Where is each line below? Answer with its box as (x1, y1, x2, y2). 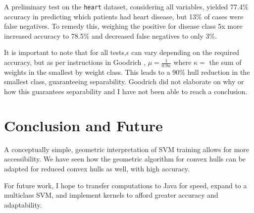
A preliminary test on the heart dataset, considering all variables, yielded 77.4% (4, 1, 249, 11)
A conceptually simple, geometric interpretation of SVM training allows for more (4, 144, 250, 154)
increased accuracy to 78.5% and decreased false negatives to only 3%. (4, 30, 217, 41)
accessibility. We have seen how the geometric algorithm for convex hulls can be (4, 154, 246, 164)
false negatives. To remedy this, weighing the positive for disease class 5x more (4, 21, 243, 31)
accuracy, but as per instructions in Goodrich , (4, 57, 146, 67)
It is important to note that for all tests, (4, 47, 126, 57)
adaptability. (4, 199, 42, 210)
